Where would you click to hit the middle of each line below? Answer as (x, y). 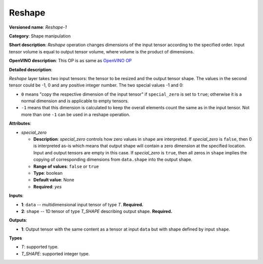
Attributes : (20, 123)
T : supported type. (40, 247)
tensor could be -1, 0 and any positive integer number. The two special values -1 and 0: (96, 85)
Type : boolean (48, 173)
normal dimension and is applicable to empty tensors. (75, 101)
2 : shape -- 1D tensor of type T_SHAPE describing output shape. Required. (97, 211)
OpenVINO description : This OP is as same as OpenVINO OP (70, 61)
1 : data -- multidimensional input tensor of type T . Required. (82, 204)
